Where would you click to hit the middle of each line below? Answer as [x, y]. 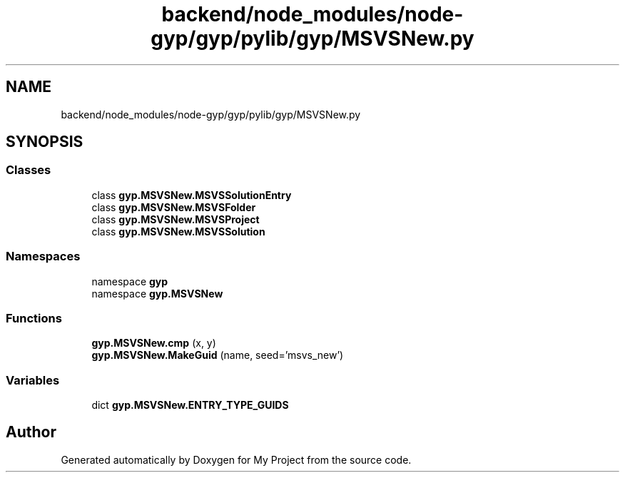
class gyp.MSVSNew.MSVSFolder [174, 207]
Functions [34, 318]
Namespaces [43, 256]
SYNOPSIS [45, 142]
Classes [29, 170]
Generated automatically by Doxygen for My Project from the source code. [236, 459]
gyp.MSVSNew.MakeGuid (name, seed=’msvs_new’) [218, 355]
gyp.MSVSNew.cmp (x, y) [154, 343]
